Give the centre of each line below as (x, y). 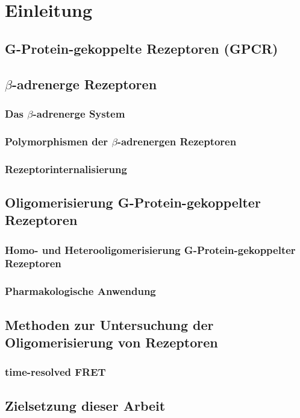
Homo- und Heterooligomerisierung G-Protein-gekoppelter (150, 249)
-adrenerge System (79, 113)
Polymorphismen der (57, 141)
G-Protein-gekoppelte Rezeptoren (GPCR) (142, 48)
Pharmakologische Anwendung (80, 291)
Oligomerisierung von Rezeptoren (111, 342)
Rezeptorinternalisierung (66, 169)
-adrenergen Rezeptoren (177, 141)
